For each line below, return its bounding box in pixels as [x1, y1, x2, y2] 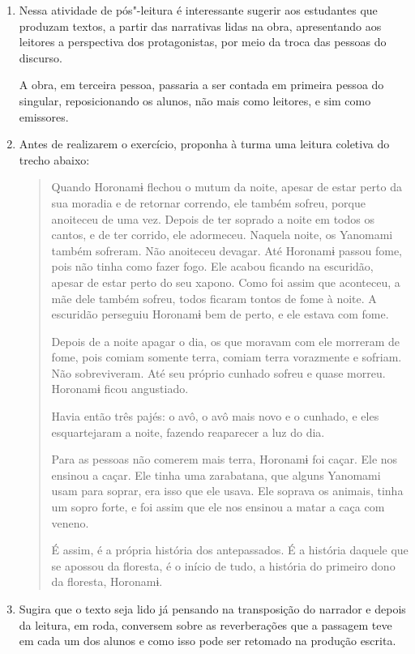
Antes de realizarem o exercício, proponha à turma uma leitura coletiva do [19, 135, 390, 152]
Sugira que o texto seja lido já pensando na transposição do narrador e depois [19, 601, 406, 617]
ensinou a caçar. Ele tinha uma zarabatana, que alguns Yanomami [51, 466, 381, 483]
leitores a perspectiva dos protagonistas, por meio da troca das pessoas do [19, 33, 387, 50]
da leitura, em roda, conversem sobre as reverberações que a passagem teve [19, 616, 392, 633]
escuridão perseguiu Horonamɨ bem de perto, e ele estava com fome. [51, 306, 389, 323]
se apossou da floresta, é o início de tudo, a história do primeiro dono [51, 557, 396, 574]
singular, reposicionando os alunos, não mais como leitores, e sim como [19, 92, 371, 109]
